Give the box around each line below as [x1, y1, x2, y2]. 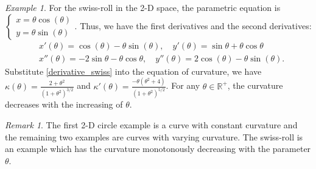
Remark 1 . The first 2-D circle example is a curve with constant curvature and [5, 119, 298, 131]
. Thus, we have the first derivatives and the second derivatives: [74, 19, 312, 32]
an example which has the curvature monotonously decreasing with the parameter [5, 142, 311, 155]
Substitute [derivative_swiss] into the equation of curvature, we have [5, 64, 262, 77]
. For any [166, 79, 200, 92]
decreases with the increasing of [5, 98, 123, 111]
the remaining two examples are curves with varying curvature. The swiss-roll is [5, 130, 303, 143]
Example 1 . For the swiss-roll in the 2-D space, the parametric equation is [5, 1, 281, 13]
